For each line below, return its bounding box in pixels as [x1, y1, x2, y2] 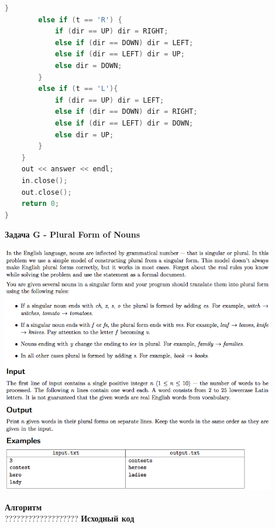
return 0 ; [21, 199, 60, 208]
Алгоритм [5, 500, 42, 513]
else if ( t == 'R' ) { [38, 15, 122, 24]
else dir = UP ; [54, 130, 114, 139]
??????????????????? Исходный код [5, 512, 135, 524]
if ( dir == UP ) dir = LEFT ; [54, 96, 164, 104]
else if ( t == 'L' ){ [38, 84, 118, 93]
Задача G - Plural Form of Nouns [5, 228, 140, 241]
